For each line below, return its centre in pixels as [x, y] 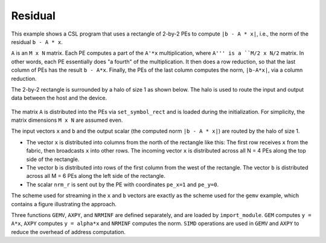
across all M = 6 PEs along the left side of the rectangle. [96, 176]
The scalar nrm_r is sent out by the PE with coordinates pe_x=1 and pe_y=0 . [123, 185]
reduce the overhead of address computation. [69, 232]
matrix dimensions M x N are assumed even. [67, 120]
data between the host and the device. [59, 98]
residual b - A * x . [37, 42]
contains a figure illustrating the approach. [64, 204]
